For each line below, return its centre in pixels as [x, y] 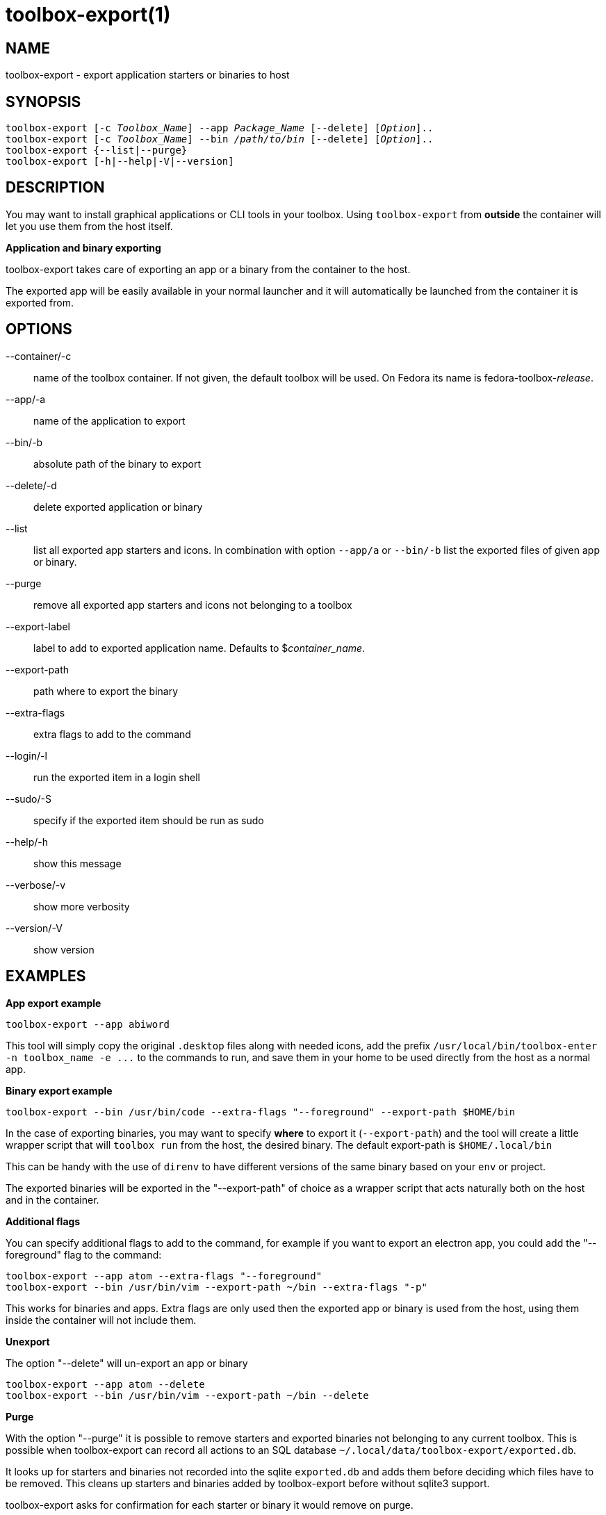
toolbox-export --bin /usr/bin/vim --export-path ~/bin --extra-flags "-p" [216, 1287]
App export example [54, 1003]
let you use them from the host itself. [89, 226]
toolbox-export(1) [88, 15]
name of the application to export [109, 420]
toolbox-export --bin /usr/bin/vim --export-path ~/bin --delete [187, 1395]
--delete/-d [31, 485]
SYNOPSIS [43, 101]
